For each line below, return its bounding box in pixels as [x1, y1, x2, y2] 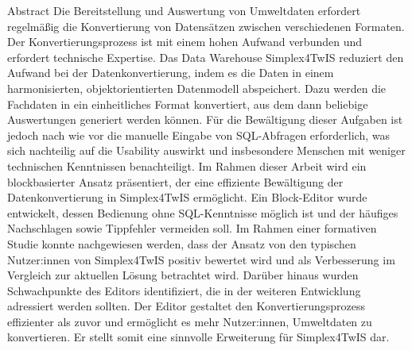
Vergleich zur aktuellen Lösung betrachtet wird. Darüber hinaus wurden [7, 267, 359, 283]
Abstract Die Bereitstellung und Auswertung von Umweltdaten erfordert [7, 2, 361, 18]
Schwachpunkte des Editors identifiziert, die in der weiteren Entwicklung [7, 282, 361, 298]
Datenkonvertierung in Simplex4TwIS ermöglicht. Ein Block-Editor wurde [7, 189, 367, 206]
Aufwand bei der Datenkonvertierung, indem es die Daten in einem [7, 64, 334, 81]
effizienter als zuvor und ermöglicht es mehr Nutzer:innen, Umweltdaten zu [7, 313, 372, 329]
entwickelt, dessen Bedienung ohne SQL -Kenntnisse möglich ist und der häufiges [7, 204, 398, 221]
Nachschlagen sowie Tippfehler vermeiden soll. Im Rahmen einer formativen [7, 220, 377, 237]
